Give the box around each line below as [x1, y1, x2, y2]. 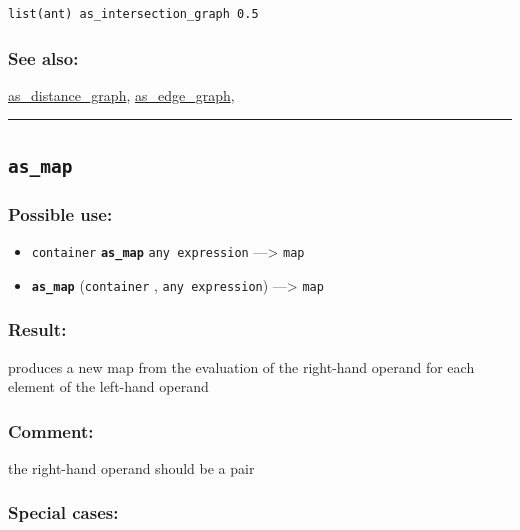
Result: [8, 317, 67, 342]
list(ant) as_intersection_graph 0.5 [8, 7, 259, 21]
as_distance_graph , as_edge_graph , [8, 84, 235, 105]
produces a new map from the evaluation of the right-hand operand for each [8, 356, 475, 377]
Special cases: [8, 500, 119, 525]
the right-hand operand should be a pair [8, 457, 255, 478]
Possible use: [8, 201, 113, 226]
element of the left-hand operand [8, 376, 209, 397]
